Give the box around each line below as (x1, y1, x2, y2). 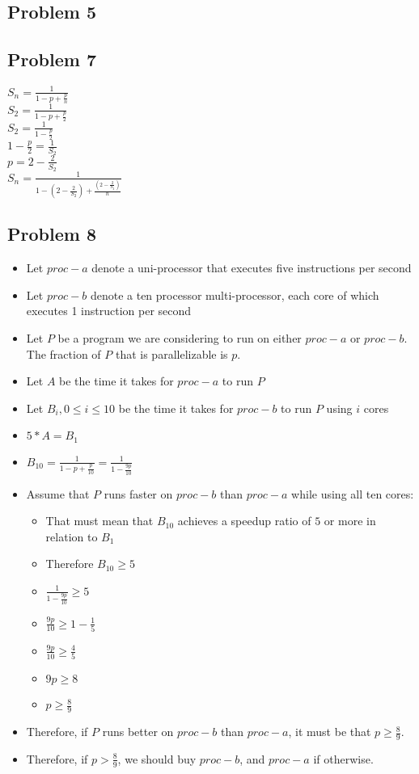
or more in (324, 512, 376, 529)
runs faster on (104, 485, 173, 502)
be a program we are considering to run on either (57, 330, 302, 347)
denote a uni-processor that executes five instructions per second (91, 259, 412, 276)
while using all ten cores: (291, 485, 414, 502)
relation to (45, 528, 98, 545)
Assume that (26, 485, 90, 502)
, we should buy (117, 750, 197, 767)
